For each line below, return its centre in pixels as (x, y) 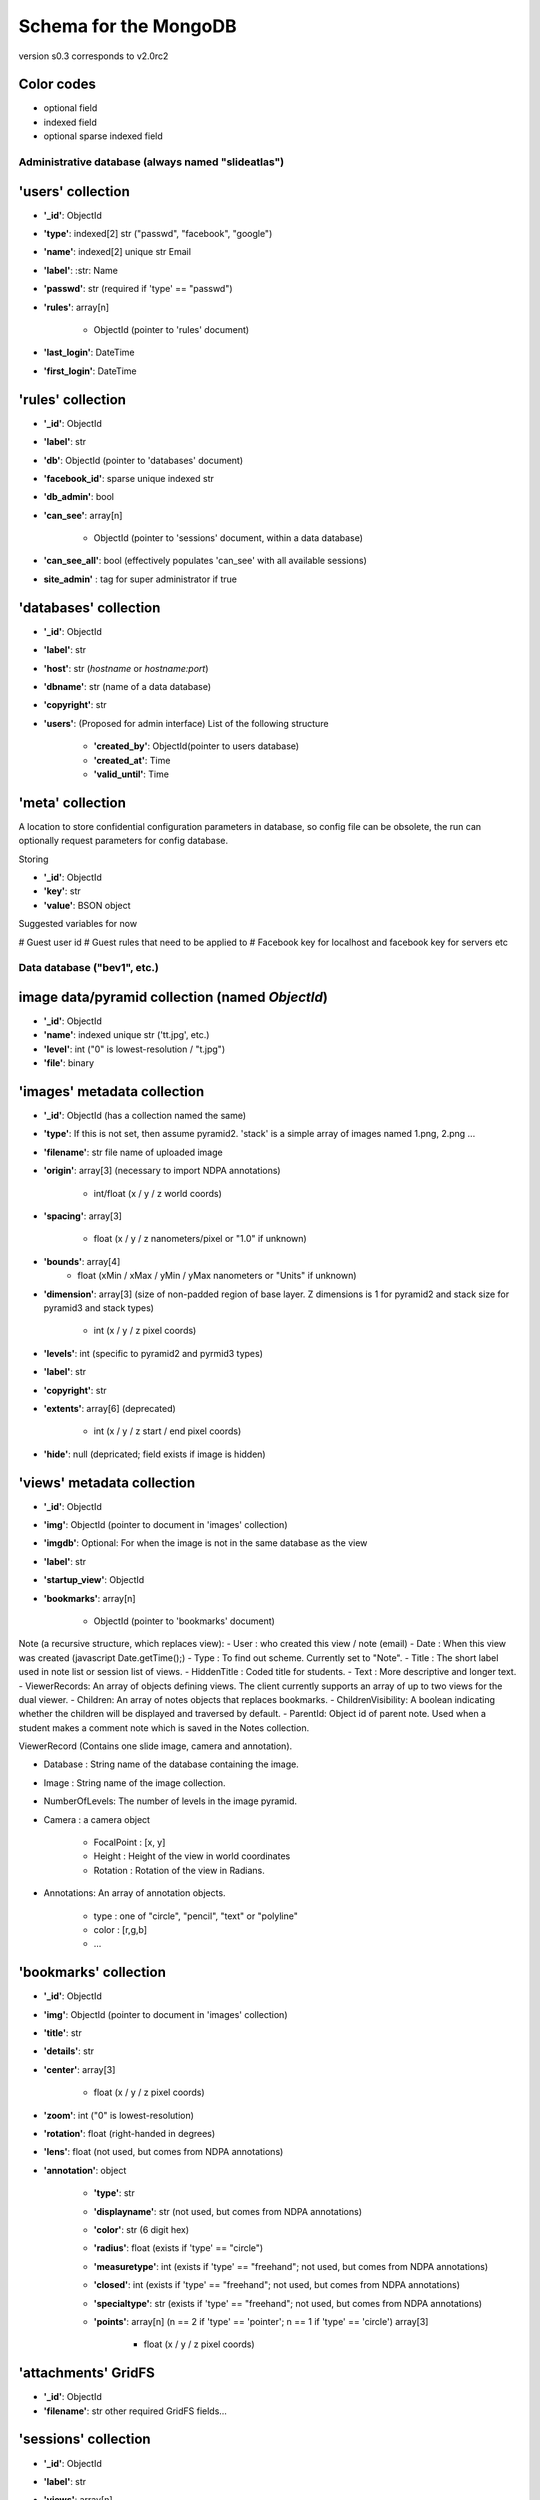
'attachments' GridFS (86, 2373)
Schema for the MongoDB (127, 26)
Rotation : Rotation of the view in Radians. (179, 1870)
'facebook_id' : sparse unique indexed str (129, 478)
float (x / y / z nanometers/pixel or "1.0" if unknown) (200, 1239)
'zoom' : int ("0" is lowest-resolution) (119, 2115)
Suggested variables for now (78, 924)
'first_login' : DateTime (90, 371)
